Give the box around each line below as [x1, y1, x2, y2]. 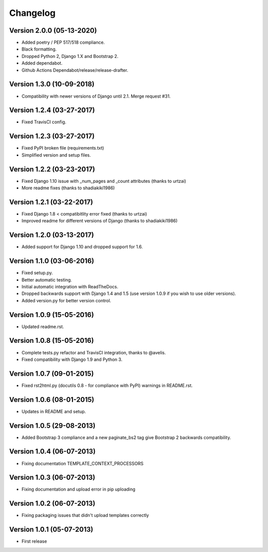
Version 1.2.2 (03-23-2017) [9, 165, 95, 173]
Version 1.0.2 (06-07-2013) [9, 499, 95, 508]
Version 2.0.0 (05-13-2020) [9, 26, 97, 35]
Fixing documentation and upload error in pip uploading [21, 486, 136, 493]
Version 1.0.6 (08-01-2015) [9, 395, 94, 404]
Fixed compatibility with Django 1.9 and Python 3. [21, 356, 123, 362]
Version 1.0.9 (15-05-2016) [9, 310, 94, 319]
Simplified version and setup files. [21, 152, 91, 158]
